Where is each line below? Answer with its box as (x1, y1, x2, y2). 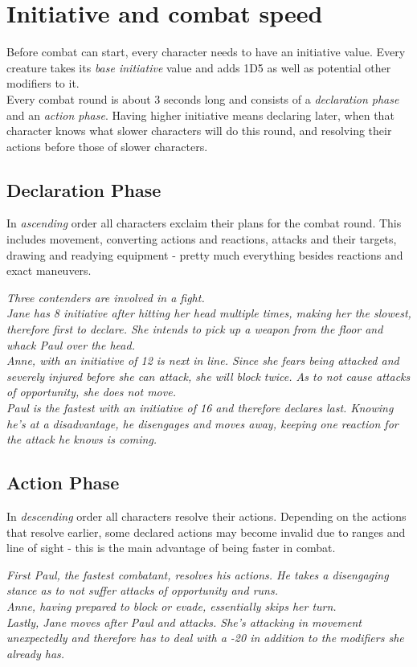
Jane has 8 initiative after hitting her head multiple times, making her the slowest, (6, 305, 411, 321)
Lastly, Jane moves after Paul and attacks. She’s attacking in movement (6, 613, 362, 630)
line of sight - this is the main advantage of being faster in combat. (6, 539, 336, 556)
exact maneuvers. (6, 262, 92, 279)
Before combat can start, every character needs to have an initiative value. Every (6, 43, 406, 60)
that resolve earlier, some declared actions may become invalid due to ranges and (6, 523, 406, 540)
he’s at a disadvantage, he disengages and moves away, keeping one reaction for (6, 415, 399, 432)
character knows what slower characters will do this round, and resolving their (6, 122, 392, 139)
